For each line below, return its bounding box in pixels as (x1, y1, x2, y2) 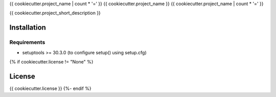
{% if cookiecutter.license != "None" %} (9, 58, 94, 64)
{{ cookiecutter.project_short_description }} (9, 10, 101, 16)
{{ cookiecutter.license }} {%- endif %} (9, 85, 91, 91)
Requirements (9, 39, 45, 46)
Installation (9, 23, 46, 32)
